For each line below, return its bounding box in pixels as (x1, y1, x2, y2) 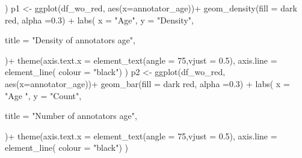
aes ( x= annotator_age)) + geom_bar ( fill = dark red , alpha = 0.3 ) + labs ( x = (5, 77, 290, 90)
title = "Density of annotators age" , (5, 34, 136, 46)
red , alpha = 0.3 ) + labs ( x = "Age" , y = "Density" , (5, 13, 194, 26)
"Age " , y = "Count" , (5, 89, 82, 102)
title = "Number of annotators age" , (5, 109, 137, 122)
